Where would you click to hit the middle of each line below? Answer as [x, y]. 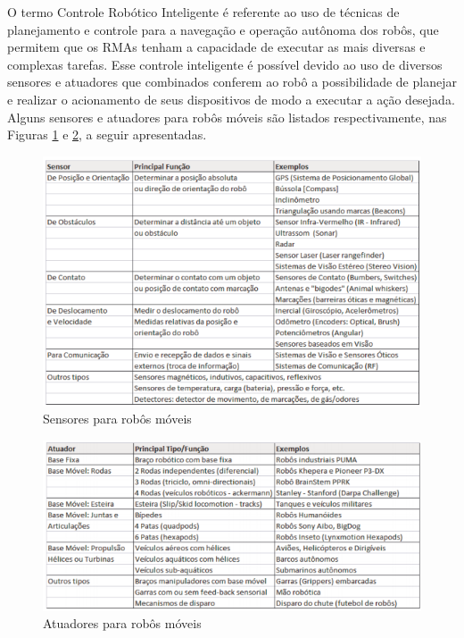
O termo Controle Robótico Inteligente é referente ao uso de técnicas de [203, 12]
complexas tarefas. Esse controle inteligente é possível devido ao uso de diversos [225, 64]
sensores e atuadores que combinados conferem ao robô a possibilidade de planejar [232, 82]
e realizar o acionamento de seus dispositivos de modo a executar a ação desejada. [231, 99]
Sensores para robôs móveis [117, 419]
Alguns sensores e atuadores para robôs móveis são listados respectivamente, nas [227, 117]
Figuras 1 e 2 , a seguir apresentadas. [107, 134]
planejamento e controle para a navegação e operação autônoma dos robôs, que [223, 29]
